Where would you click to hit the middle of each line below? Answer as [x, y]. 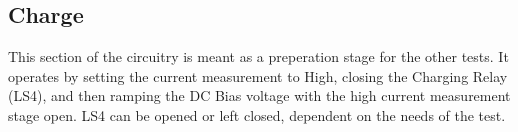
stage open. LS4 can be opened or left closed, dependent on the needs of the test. [257, 114]
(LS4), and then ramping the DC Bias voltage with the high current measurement [259, 95]
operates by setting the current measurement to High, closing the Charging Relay [258, 75]
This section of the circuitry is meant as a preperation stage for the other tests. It [258, 56]
